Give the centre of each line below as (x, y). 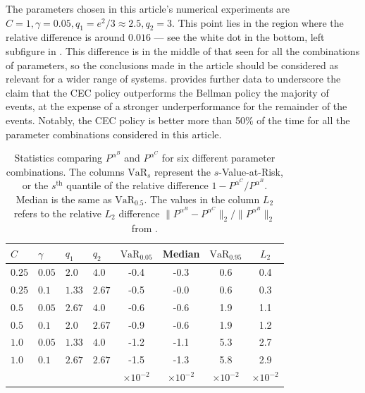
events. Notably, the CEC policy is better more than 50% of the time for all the (178, 120)
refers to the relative (57, 213)
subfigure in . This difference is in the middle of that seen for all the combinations (183, 50)
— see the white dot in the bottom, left (239, 37)
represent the (182, 171)
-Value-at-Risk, (251, 171)
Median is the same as (64, 199)
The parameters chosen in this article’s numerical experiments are (148, 8)
